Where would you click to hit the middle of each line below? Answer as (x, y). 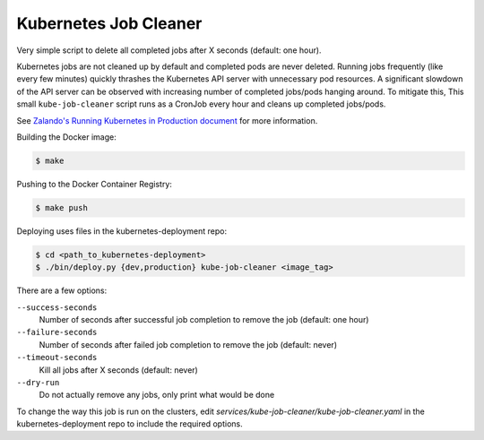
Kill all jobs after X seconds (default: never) (119, 370)
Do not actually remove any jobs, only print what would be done (157, 395)
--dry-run (38, 382)
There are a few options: (62, 290)
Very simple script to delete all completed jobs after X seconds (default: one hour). (169, 50)
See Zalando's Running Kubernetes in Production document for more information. (167, 120)
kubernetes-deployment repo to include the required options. (130, 424)
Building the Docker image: (66, 137)
